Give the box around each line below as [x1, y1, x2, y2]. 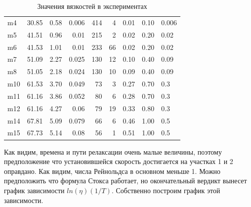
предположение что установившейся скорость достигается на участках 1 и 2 [4, 156, 233, 166]
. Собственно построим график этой [111, 185, 220, 195]
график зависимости [4, 185, 65, 195]
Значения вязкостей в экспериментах [37, 1, 147, 11]
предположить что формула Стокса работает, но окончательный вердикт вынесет [4, 175, 247, 186]
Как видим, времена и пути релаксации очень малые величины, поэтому [4, 146, 222, 157]
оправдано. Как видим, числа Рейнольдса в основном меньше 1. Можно [4, 166, 221, 176]
